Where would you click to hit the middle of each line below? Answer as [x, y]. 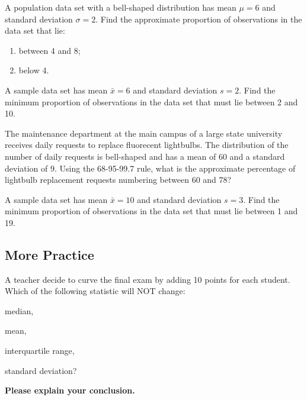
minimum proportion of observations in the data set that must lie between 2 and [151, 101]
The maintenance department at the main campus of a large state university [144, 133]
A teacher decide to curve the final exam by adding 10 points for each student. [148, 279]
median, [19, 310]
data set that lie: [35, 30]
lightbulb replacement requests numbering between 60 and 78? [118, 180]
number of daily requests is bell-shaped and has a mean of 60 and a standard [145, 156]
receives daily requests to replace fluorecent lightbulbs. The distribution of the [147, 145]
